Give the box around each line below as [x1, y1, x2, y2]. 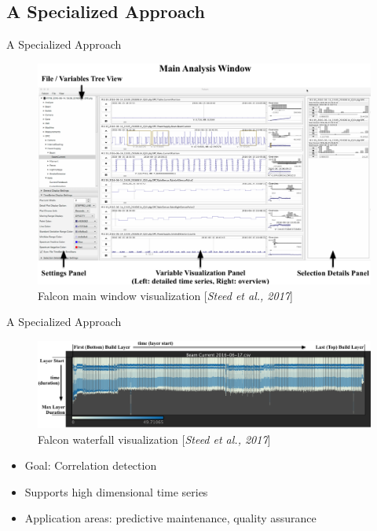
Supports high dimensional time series [24, 483, 208, 500]
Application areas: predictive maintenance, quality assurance [24, 510, 317, 526]
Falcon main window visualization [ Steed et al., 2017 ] [38, 287, 293, 303]
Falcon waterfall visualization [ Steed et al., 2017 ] [38, 430, 271, 447]
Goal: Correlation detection [24, 457, 157, 474]
